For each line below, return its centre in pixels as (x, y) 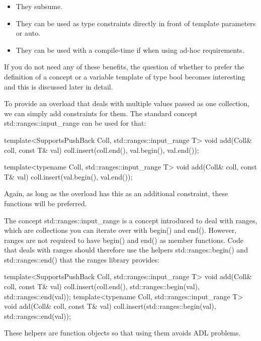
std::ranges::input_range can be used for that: (75, 123)
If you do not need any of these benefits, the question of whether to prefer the (124, 67)
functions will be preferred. (46, 203)
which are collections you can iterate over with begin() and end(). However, (120, 230)
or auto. (28, 33)
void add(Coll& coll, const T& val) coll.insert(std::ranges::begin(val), (110, 306)
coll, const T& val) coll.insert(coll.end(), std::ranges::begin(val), (102, 286)
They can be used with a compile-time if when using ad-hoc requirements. (130, 50)
